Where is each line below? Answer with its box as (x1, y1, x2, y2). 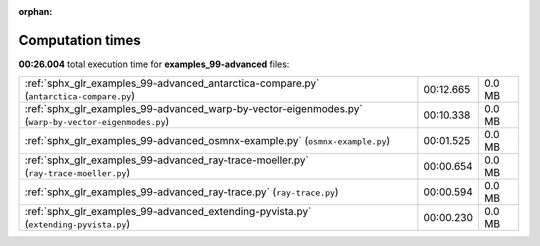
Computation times (18, 31, 141, 49)
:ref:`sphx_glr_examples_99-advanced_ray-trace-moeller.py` (24, 153, 309, 167)
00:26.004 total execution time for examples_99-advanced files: (18, 58, 290, 70)
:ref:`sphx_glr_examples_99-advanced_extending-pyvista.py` (24, 205, 312, 219)
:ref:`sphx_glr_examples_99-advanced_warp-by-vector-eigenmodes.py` (24, 102, 364, 116)
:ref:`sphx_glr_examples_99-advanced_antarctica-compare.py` (24, 76, 320, 90)
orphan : (18, 6, 53, 17)
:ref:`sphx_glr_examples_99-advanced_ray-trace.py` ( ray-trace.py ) (24, 185, 339, 199)
